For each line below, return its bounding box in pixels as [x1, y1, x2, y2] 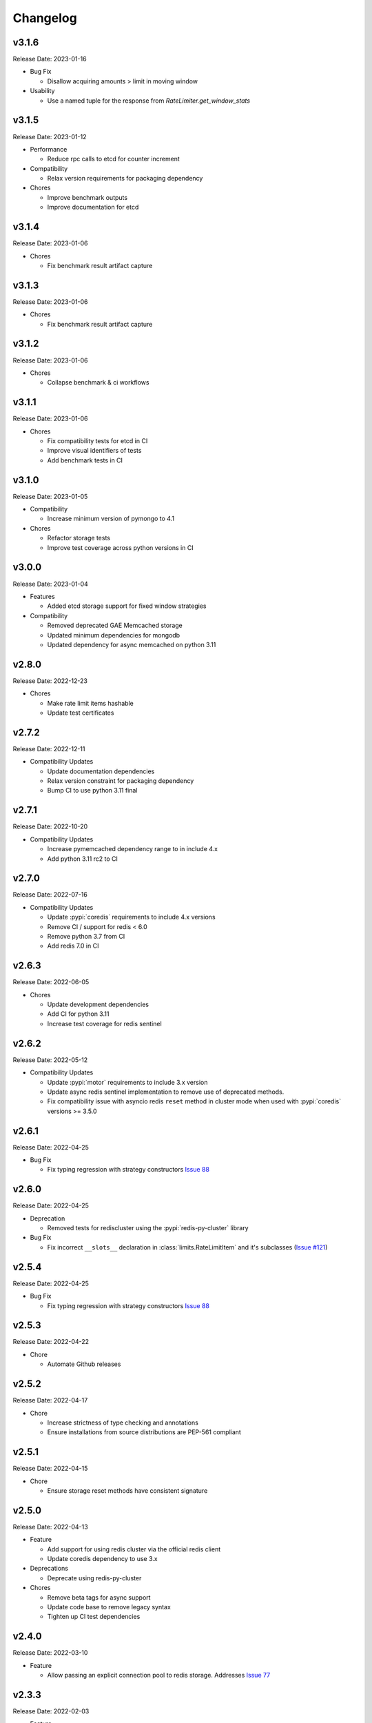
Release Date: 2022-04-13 [12, 1522, 89, 1531]
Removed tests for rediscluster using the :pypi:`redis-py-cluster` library [47, 1224, 249, 1232]
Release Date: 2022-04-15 [12, 1465, 88, 1473]
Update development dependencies [47, 1000, 149, 1009]
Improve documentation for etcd [47, 203, 139, 212]
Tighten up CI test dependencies [47, 1613, 141, 1621]
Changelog [12, 10, 77, 26]
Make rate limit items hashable [47, 699, 134, 707]
